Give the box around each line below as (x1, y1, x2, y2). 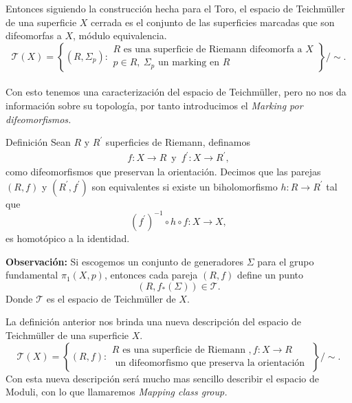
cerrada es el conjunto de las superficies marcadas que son (91, 14, 335, 29)
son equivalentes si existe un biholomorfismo (91, 179, 278, 193)
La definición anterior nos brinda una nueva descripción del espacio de (5, 314, 301, 329)
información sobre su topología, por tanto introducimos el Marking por (5, 98, 303, 112)
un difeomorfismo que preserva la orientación (115, 358, 305, 369)
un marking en (157, 58, 220, 68)
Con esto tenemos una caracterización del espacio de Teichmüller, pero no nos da (5, 85, 346, 99)
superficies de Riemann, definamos (105, 135, 250, 149)
